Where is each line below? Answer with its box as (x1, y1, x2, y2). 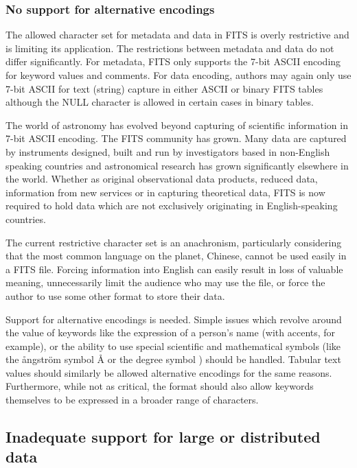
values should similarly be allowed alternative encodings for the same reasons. (5, 365, 332, 379)
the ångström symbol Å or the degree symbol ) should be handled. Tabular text (5, 352, 341, 366)
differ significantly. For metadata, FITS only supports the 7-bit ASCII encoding (5, 54, 341, 69)
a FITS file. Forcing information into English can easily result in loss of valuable (5, 261, 343, 276)
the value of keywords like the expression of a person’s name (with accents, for (5, 325, 336, 340)
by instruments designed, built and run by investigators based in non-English (5, 144, 330, 159)
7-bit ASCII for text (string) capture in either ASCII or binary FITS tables (5, 81, 323, 95)
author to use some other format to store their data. (5, 288, 225, 303)
